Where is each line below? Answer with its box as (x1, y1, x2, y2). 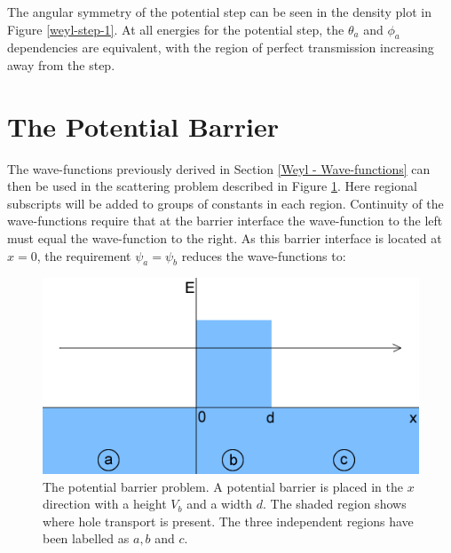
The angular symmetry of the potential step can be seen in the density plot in (7, 3, 431, 20)
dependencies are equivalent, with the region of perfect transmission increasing (7, 38, 434, 57)
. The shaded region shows (263, 494, 407, 513)
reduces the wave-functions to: (181, 246, 346, 265)
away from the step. (7, 55, 115, 74)
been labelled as (43, 529, 130, 548)
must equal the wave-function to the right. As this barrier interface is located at (7, 229, 442, 248)
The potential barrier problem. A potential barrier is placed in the (43, 477, 403, 495)
